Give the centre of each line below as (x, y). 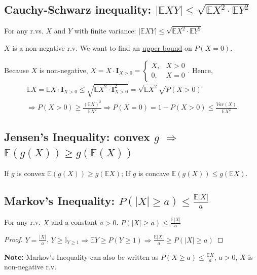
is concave (154, 173)
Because (16, 70)
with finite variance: (105, 31)
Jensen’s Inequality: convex (77, 137)
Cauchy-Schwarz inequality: (78, 9)
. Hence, (200, 70)
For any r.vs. (24, 31)
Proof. (13, 239)
